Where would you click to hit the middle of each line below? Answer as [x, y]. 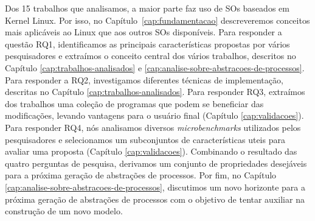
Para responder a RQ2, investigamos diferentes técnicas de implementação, [144, 79]
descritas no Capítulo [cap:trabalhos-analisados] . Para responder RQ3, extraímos [155, 92]
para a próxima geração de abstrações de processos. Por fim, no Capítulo [141, 175]
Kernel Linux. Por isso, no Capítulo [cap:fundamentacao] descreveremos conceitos [157, 20]
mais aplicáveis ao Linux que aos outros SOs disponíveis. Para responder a [144, 32]
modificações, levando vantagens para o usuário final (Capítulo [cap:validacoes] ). [154, 115]
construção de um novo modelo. [64, 211]
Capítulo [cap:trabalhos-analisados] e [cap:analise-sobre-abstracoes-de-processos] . [155, 67]
